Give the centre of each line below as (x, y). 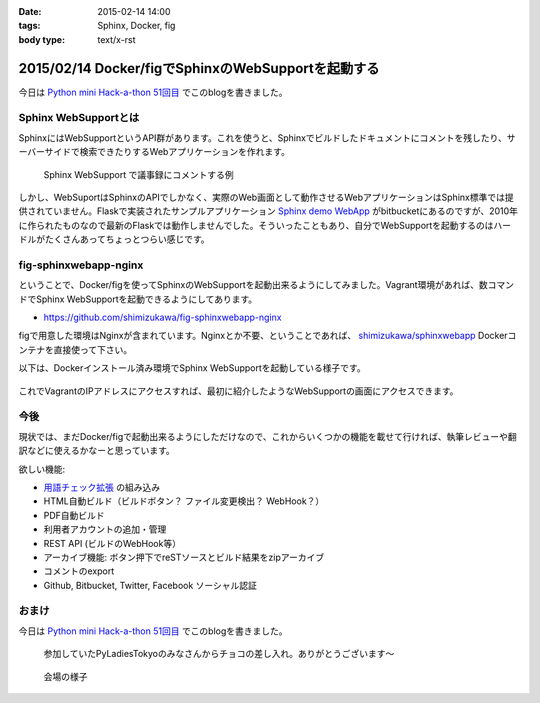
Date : (30, 11)
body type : (41, 39)
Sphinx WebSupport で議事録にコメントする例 (138, 174)
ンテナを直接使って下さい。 (75, 349)
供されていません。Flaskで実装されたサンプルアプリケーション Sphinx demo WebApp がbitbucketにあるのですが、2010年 (268, 211)
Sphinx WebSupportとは (79, 118)
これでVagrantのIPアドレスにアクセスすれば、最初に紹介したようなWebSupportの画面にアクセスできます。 (238, 391)
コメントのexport (79, 571)
